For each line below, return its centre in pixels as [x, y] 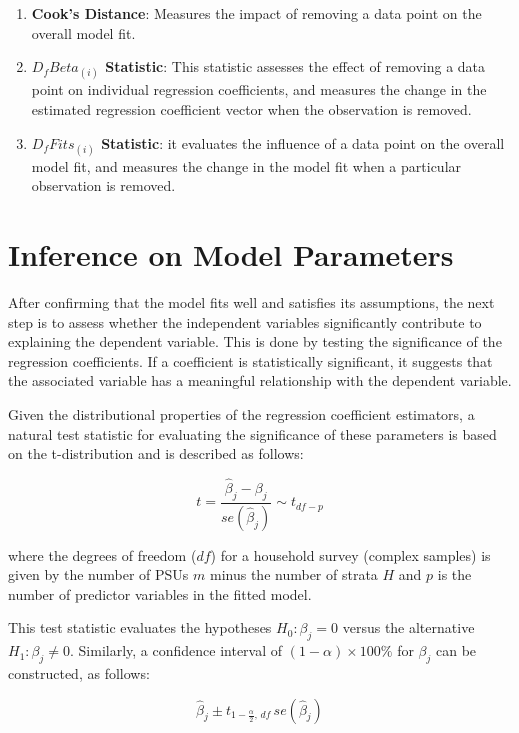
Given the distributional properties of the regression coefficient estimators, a [241, 414]
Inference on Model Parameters [231, 254]
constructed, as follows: [79, 673]
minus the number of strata [294, 574]
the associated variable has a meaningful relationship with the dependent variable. [260, 380]
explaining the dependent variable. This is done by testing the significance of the [255, 341]
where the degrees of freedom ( [102, 554]
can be [456, 650]
